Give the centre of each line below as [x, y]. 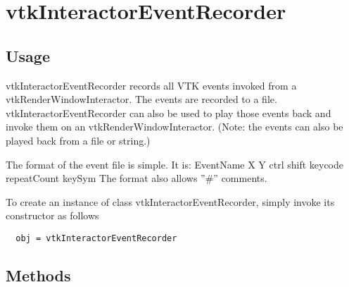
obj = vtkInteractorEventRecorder [96, 238]
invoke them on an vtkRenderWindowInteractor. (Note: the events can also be [174, 127]
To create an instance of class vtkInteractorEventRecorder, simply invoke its [170, 201]
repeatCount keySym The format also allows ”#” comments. [137, 178]
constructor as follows [52, 215]
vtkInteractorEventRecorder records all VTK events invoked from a [151, 85]
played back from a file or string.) [78, 140]
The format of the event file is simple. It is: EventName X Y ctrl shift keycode [175, 164]
